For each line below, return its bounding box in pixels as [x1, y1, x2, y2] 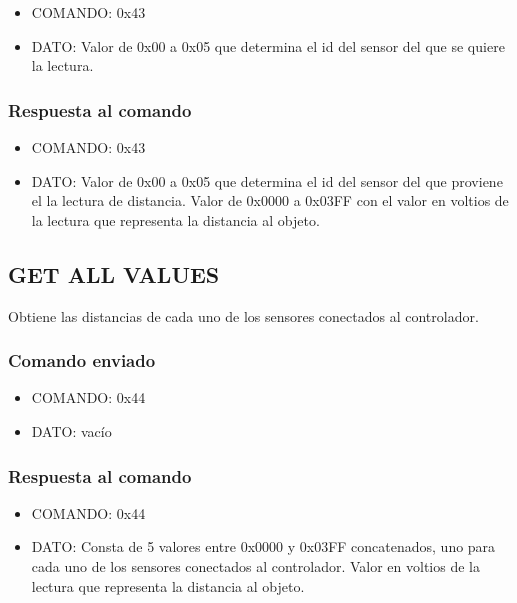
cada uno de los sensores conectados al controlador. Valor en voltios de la [31, 555, 480, 576]
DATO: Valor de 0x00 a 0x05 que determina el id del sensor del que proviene [31, 170, 503, 191]
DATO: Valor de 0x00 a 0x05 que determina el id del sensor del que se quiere [31, 35, 505, 56]
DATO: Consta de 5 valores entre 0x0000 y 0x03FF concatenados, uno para [31, 536, 496, 557]
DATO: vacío [31, 420, 112, 441]
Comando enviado [8, 348, 156, 373]
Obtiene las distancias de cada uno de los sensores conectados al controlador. [8, 305, 479, 326]
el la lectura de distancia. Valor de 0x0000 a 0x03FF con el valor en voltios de [31, 190, 509, 211]
